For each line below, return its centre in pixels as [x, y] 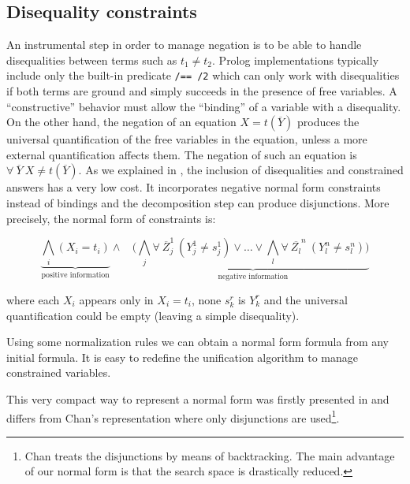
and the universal [306, 299]
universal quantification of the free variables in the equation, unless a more [187, 139]
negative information [253, 277]
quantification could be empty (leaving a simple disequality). [153, 315]
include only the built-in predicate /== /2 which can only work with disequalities [203, 75]
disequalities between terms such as [92, 60]
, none [206, 299]
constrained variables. [59, 372]
